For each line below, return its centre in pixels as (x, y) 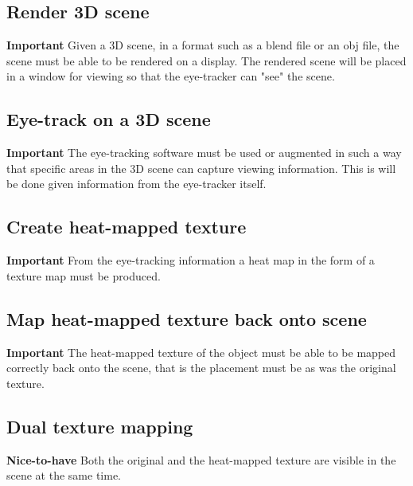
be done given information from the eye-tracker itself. (136, 184)
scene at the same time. (64, 475)
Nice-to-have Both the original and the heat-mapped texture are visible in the (201, 459)
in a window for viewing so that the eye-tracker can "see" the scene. (171, 76)
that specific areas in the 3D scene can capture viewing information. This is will (201, 168)
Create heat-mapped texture (127, 227)
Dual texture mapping (100, 426)
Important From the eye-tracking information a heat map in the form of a (191, 260)
